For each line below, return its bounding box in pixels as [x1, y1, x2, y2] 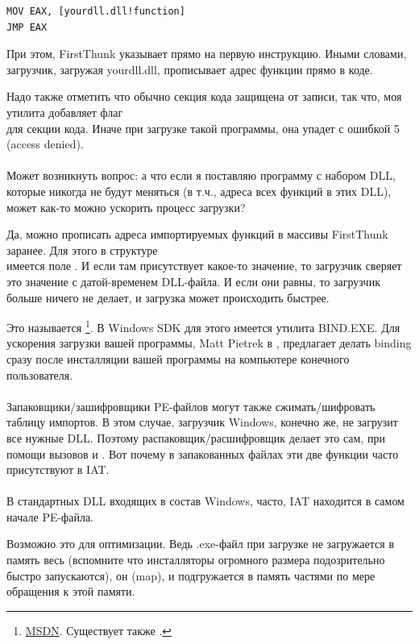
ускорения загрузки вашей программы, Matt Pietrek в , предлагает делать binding [6, 334, 412, 351]
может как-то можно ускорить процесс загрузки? [6, 198, 246, 215]
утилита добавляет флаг [6, 103, 123, 120]
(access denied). [6, 135, 84, 152]
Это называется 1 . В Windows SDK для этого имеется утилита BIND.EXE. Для [6, 317, 400, 335]
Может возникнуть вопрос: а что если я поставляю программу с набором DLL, [6, 167, 396, 184]
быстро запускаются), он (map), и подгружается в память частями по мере [6, 567, 375, 584]
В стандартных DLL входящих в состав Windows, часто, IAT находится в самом [6, 492, 404, 509]
